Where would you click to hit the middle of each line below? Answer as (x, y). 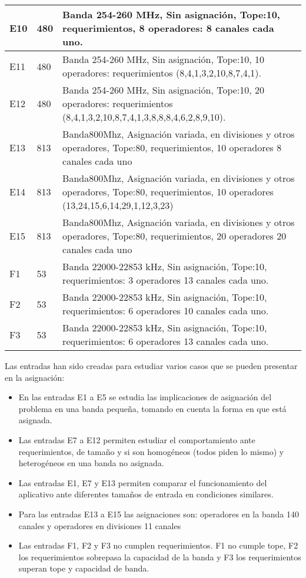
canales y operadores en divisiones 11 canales (100, 525)
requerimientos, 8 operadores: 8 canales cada (168, 28)
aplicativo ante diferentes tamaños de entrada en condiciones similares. (146, 494)
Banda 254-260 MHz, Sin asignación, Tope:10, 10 (164, 59)
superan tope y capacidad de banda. (84, 568)
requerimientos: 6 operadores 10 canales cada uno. (166, 310)
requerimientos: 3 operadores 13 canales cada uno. (166, 280)
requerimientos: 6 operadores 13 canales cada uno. (166, 341)
